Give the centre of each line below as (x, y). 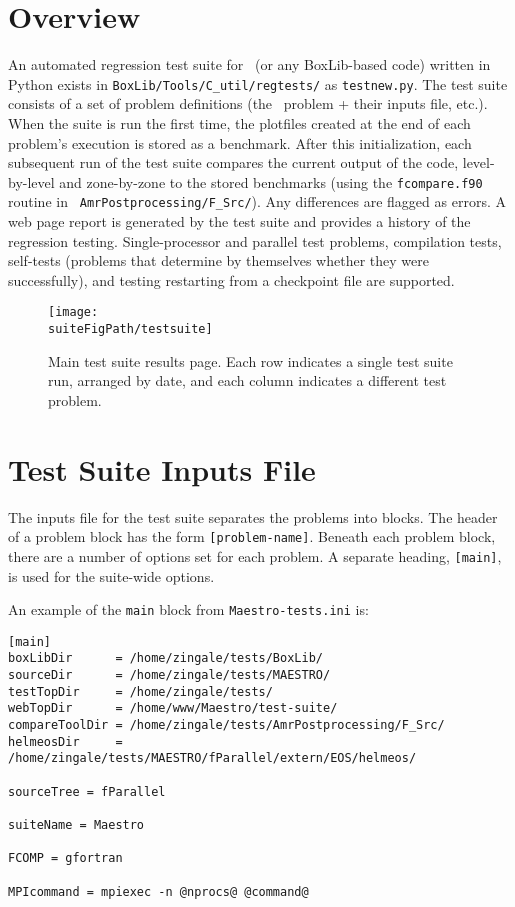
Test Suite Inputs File (162, 468)
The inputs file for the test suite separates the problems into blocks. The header (253, 516)
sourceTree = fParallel (87, 791)
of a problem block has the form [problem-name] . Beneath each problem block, (252, 536)
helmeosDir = (65, 741)
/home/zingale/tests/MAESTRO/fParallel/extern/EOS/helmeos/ (212, 758)
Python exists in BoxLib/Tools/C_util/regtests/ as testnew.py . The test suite (258, 83)
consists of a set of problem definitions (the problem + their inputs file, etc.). (248, 103)
